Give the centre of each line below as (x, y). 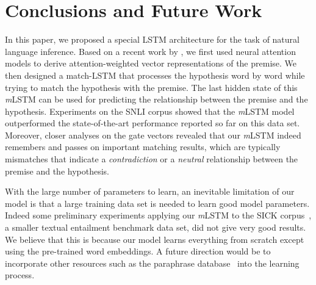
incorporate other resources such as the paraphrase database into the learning (152, 263)
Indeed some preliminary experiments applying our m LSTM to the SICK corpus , (158, 215)
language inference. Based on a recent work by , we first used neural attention (150, 51)
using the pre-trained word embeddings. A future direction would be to (138, 251)
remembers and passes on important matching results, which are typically (143, 147)
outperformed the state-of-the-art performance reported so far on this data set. (153, 123)
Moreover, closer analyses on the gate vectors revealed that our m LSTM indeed (153, 135)
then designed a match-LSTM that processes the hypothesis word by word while (155, 75)
